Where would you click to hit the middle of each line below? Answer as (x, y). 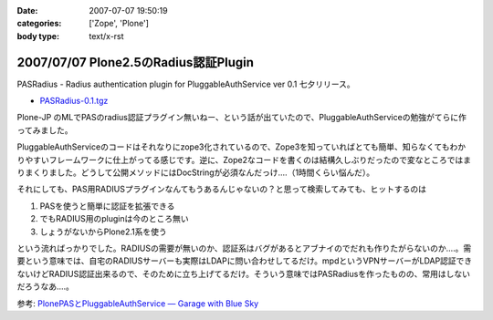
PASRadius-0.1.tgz (74, 101)
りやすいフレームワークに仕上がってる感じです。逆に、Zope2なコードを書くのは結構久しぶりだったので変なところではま (244, 160)
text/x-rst (106, 36)
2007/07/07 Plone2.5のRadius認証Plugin (136, 62)
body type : (38, 36)
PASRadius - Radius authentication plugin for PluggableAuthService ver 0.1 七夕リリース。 (186, 84)
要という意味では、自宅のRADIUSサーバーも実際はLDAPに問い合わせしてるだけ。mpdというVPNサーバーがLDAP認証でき (245, 261)
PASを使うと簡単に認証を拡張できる (107, 206)
